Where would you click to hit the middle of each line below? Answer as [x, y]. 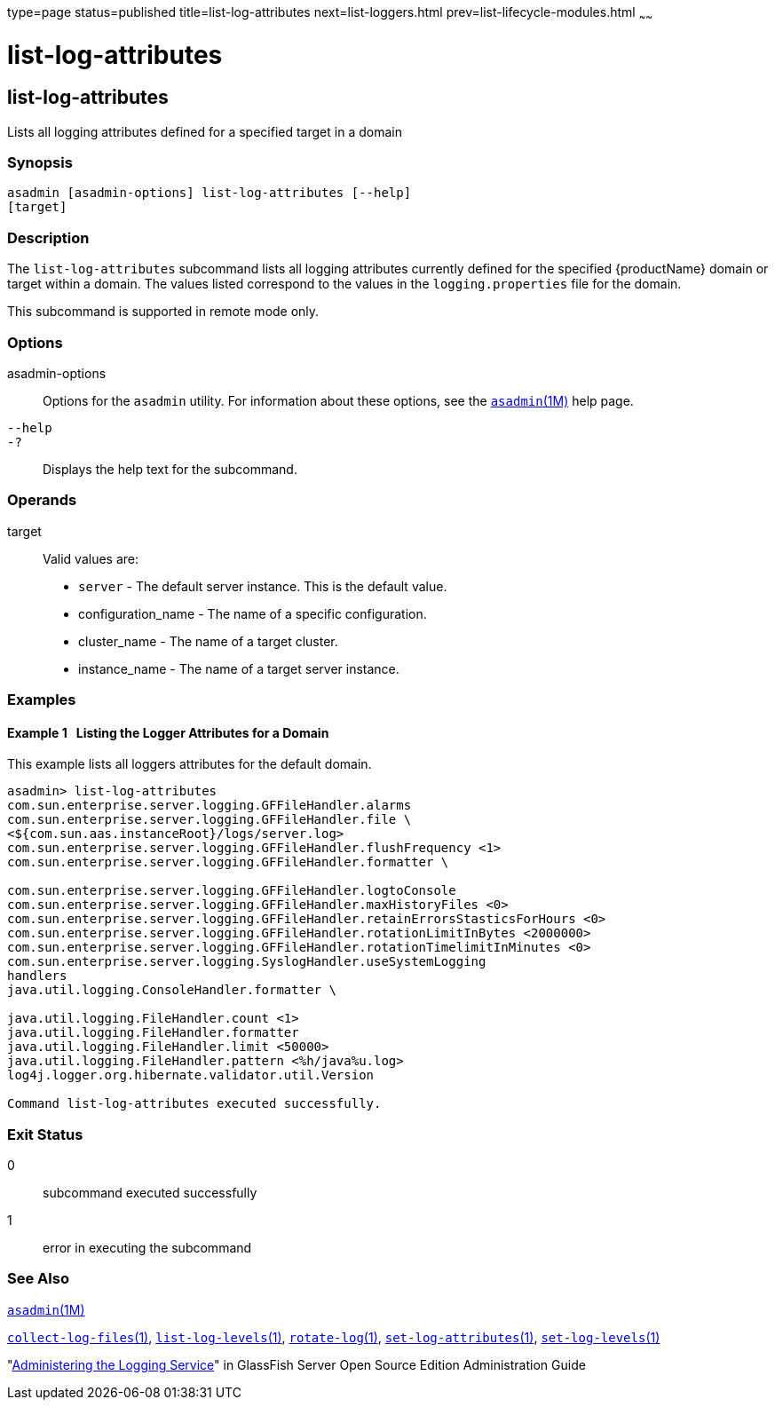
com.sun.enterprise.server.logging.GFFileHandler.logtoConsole [232, 891]
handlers [37, 976]
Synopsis [40, 163]
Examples [42, 700]
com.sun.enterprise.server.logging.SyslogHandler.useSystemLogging [247, 962]
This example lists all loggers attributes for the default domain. [190, 764]
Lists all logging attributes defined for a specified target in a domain [205, 131]
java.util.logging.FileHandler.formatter [153, 1033]
